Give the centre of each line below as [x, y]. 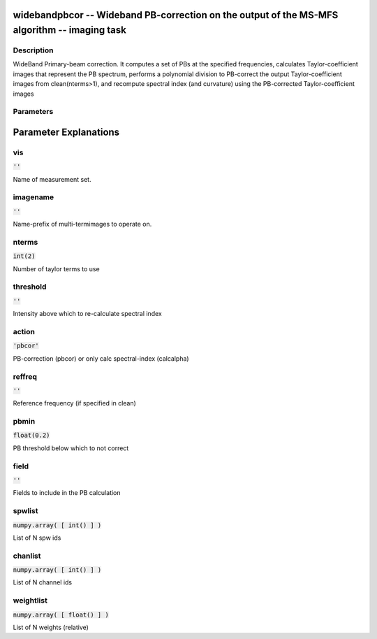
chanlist [27, 556]
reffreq [25, 376]
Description [33, 50]
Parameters [33, 112]
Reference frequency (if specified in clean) [74, 403]
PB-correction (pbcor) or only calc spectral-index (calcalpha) [101, 358]
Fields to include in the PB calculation [67, 493]
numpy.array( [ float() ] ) [61, 615]
